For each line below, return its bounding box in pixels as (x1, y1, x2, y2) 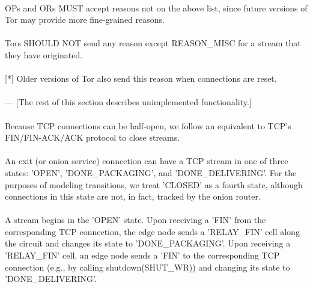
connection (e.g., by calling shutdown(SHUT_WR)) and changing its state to (5, 260, 290, 273)
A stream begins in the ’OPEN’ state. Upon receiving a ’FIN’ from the (5, 213, 266, 226)
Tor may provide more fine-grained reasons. (5, 13, 165, 26)
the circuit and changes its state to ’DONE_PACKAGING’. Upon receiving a (5, 237, 291, 250)
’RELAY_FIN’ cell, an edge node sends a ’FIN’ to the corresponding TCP (5, 249, 280, 262)
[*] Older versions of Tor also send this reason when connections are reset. (5, 72, 277, 85)
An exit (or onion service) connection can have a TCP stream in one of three (5, 155, 288, 167)
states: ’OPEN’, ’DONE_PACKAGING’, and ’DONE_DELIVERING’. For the (5, 166, 297, 179)
